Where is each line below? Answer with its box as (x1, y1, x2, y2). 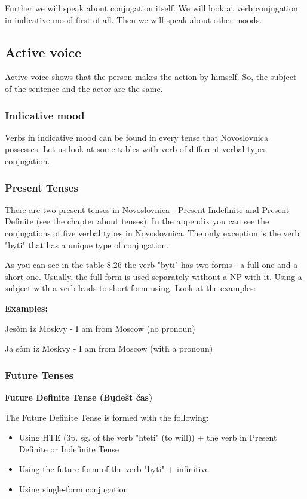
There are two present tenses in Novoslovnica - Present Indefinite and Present (5, 203, 290, 215)
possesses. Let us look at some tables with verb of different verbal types (5, 143, 267, 155)
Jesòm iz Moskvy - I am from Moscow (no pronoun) (5, 322, 195, 334)
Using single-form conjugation (19, 482, 128, 495)
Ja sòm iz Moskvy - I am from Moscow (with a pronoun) (5, 342, 213, 355)
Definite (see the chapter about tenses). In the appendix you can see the (5, 215, 269, 227)
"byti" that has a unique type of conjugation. (5, 238, 169, 251)
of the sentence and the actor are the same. (5, 82, 163, 94)
